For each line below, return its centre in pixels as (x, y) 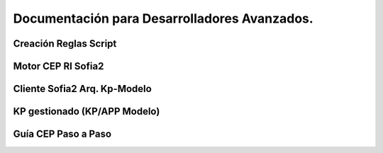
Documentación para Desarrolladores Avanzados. (163, 18)
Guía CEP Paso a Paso (62, 134)
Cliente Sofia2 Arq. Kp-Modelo (82, 89)
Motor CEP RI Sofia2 (59, 66)
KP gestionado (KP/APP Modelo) (87, 112)
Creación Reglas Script (65, 44)
